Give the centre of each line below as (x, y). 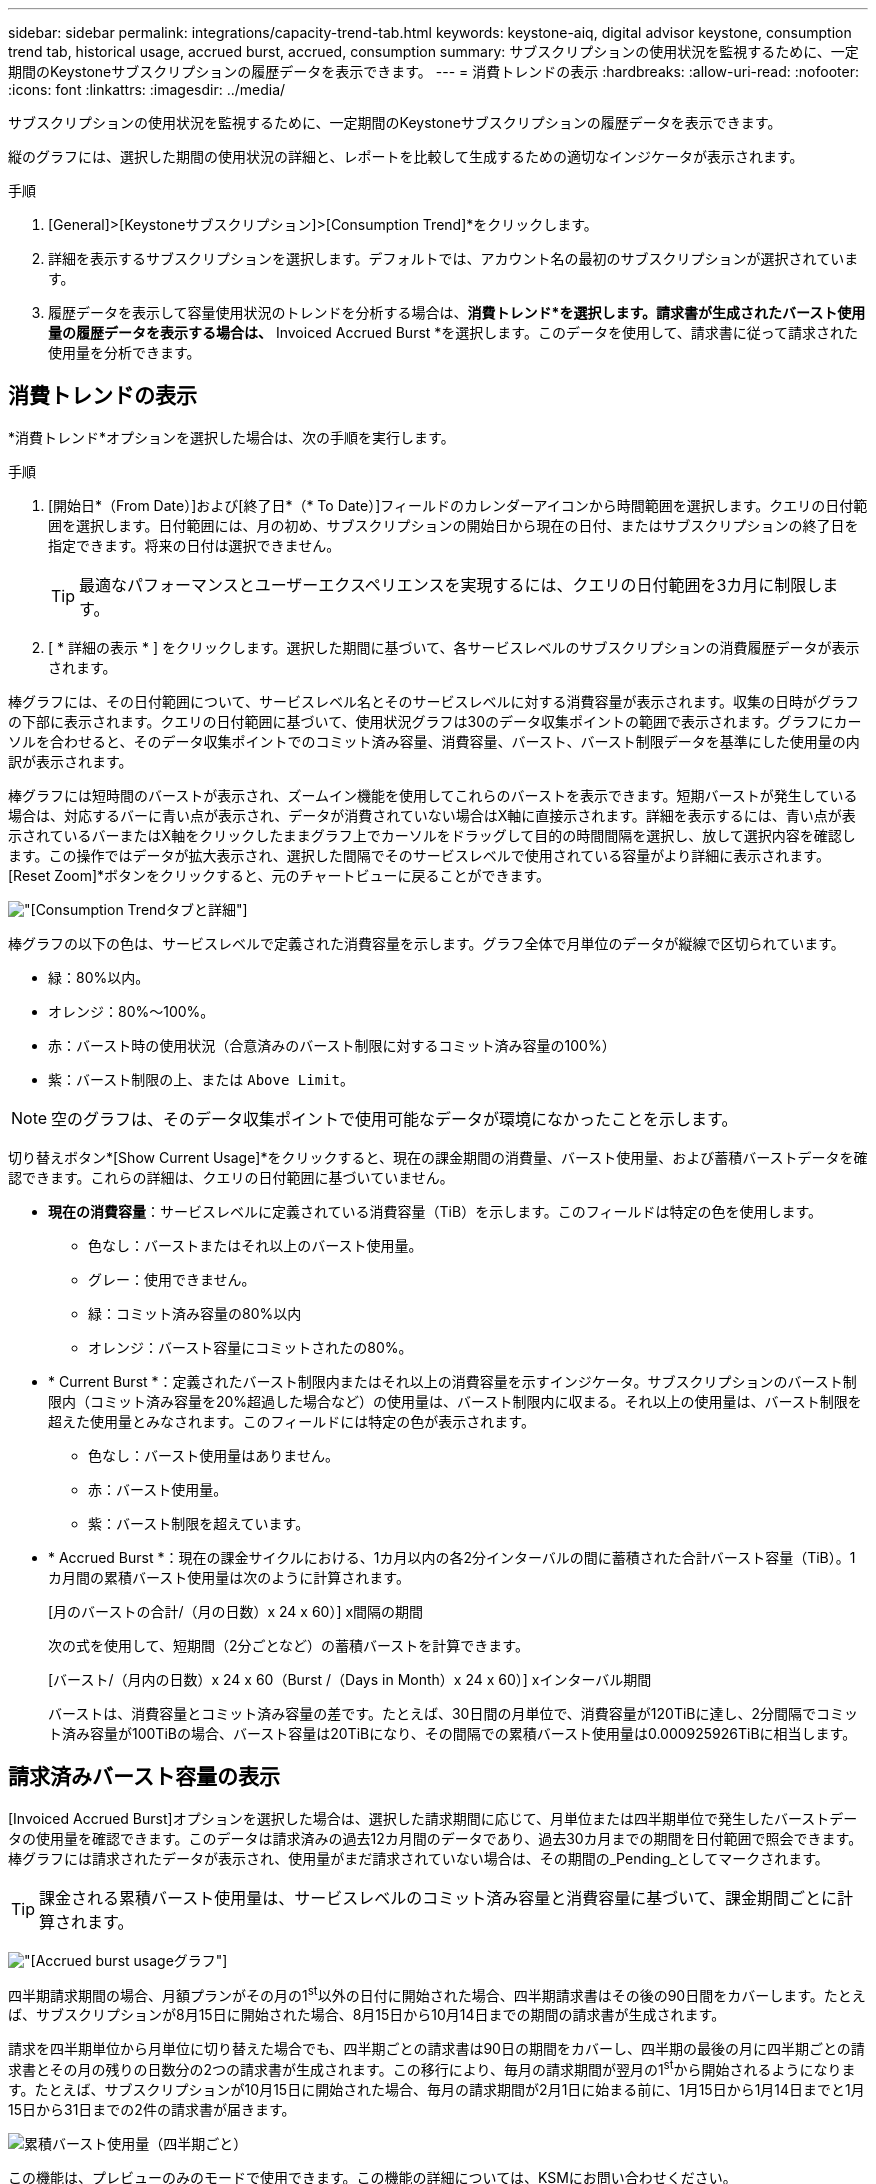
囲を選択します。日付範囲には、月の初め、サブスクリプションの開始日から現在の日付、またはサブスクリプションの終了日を (453, 525)
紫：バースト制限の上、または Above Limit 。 (201, 1079)
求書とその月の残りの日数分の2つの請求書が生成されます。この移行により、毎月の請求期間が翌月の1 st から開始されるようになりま (432, 2068)
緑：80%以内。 (99, 977)
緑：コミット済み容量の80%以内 (195, 1313)
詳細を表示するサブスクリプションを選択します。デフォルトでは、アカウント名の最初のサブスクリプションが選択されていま (453, 258)
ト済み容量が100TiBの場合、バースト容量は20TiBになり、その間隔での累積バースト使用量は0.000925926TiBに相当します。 (452, 1733)
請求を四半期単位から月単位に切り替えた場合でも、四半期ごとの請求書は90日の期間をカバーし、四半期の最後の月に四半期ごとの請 (436, 2049)
